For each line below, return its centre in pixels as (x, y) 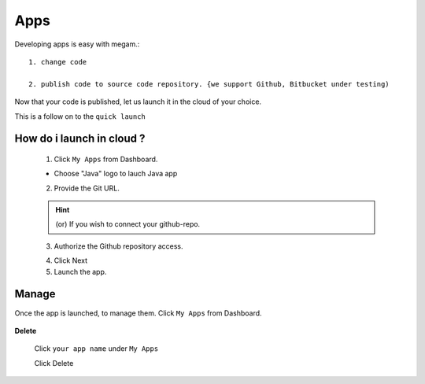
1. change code (58, 62)
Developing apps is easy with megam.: (77, 44)
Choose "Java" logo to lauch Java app (116, 174)
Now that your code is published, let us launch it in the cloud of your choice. (138, 102)
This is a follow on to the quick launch (80, 116)
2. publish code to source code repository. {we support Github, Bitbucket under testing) (209, 84)
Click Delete (54, 363)
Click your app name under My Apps (96, 349)
